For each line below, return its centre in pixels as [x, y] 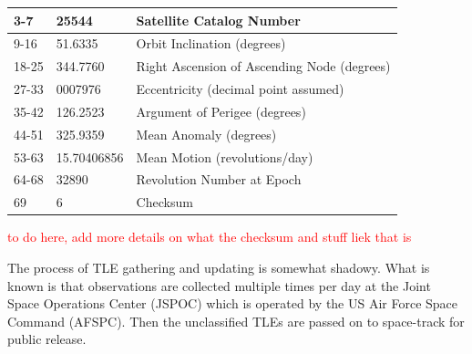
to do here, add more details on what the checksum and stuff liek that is [210, 237]
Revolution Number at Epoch [219, 179]
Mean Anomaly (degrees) [206, 134]
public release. [47, 339]
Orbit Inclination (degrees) [211, 43]
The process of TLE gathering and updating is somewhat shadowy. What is [219, 267]
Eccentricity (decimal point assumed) [240, 89]
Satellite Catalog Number [218, 20]
